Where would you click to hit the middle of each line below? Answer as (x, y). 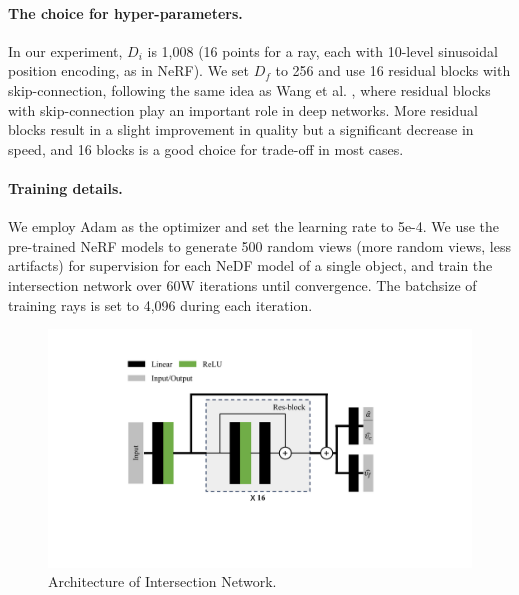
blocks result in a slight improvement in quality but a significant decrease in (241, 129)
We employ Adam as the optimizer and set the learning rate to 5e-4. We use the (254, 226)
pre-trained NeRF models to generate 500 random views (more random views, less (260, 245)
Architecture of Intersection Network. (162, 581)
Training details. (65, 187)
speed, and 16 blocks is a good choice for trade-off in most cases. (206, 148)
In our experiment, (65, 50)
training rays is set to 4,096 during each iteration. (160, 304)
